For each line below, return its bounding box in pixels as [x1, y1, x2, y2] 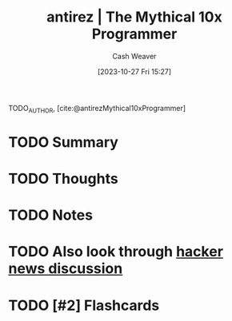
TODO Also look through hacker [8, 243, 224, 261]
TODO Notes [8, 206, 94, 224]
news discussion [8, 260, 123, 278]
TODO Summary [8, 133, 118, 151]
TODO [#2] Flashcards [8, 296, 160, 315]
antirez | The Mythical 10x [46, 8, 222, 26]
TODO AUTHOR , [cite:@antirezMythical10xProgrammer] [8, 103, 186, 115]
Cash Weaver [112, 51, 157, 61]
